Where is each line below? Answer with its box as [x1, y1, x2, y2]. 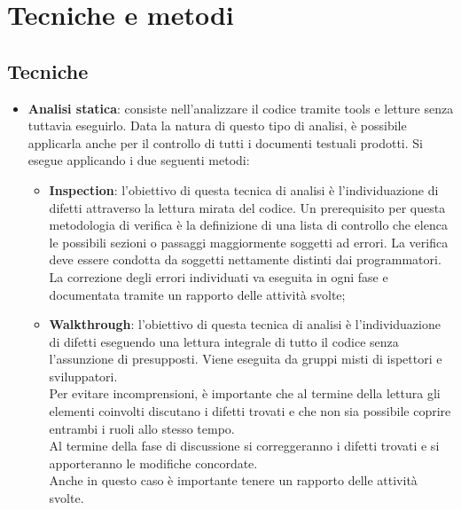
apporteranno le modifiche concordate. [49, 453, 258, 472]
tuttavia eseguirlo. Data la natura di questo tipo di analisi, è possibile [27, 116, 407, 135]
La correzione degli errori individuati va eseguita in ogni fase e [49, 267, 388, 286]
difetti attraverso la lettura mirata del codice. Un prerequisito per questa [49, 198, 446, 216]
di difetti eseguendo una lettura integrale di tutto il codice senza [49, 332, 399, 350]
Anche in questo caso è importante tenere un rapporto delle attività [49, 471, 418, 490]
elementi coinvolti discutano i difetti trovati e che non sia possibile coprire [49, 402, 451, 420]
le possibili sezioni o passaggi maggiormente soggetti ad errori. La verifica [49, 232, 449, 251]
